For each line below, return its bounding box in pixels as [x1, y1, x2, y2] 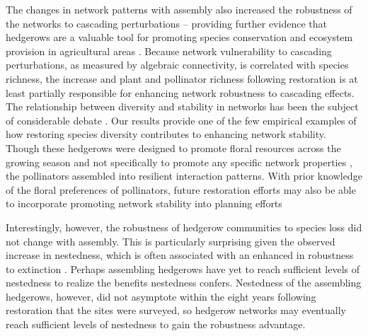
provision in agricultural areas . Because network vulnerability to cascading [6, 43, 332, 58]
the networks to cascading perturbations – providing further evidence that [6, 16, 327, 30]
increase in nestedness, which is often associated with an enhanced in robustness [6, 248, 354, 262]
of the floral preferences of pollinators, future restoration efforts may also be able [6, 182, 356, 197]
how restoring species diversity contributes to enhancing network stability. [6, 127, 326, 141]
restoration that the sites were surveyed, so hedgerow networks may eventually [6, 303, 346, 318]
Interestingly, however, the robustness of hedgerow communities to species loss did [6, 219, 362, 234]
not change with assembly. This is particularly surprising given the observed [6, 233, 335, 248]
